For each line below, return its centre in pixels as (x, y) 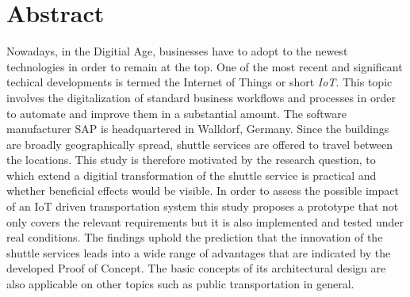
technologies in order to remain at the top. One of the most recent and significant (205, 66)
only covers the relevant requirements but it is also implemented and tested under (205, 221)
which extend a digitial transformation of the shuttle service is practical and (192, 175)
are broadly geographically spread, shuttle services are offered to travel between (200, 144)
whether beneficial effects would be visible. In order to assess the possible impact (203, 190)
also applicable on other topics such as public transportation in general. (180, 284)
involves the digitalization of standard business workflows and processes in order (201, 97)
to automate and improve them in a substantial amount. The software (176, 113)
